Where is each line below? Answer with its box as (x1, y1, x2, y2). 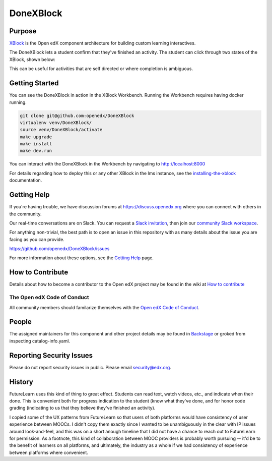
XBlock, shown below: (9, 56, 55, 63)
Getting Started (9, 79, 59, 88)
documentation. (9, 177, 42, 184)
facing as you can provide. (9, 236, 65, 242)
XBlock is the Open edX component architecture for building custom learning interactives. (9, 40, 196, 46)
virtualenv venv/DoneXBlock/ (20, 120, 92, 126)
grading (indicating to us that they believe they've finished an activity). (9, 405, 156, 411)
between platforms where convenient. (9, 449, 88, 455)
